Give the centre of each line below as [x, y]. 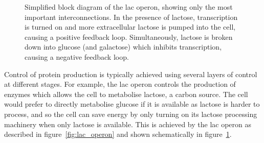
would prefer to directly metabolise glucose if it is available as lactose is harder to [132, 104]
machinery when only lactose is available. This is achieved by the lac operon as [128, 124]
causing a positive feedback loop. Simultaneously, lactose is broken [129, 37]
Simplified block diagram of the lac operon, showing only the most [129, 7]
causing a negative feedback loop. [77, 56]
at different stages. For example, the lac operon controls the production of [120, 84]
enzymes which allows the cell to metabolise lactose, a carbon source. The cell [126, 94]
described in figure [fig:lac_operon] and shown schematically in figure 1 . [118, 134]
